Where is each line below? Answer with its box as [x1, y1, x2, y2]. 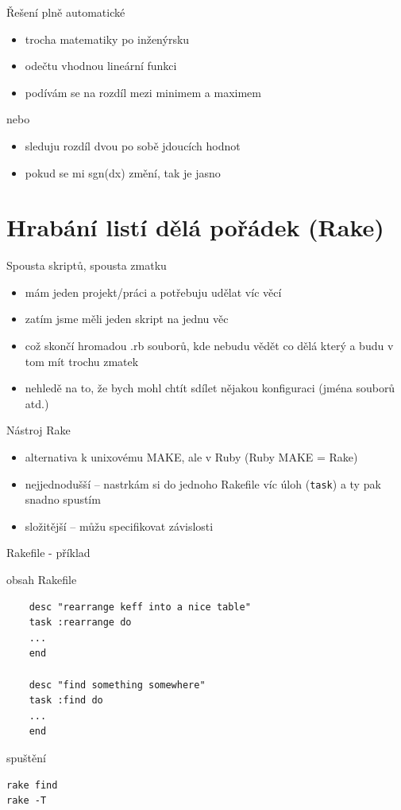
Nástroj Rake [6, 422, 71, 438]
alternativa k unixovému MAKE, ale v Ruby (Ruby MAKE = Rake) [25, 449, 358, 465]
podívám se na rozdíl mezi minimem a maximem [25, 84, 261, 100]
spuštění [6, 750, 46, 765]
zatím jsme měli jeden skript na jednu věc [25, 310, 229, 327]
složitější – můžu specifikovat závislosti [25, 517, 214, 534]
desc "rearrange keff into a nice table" [29, 601, 251, 613]
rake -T [6, 795, 47, 807]
